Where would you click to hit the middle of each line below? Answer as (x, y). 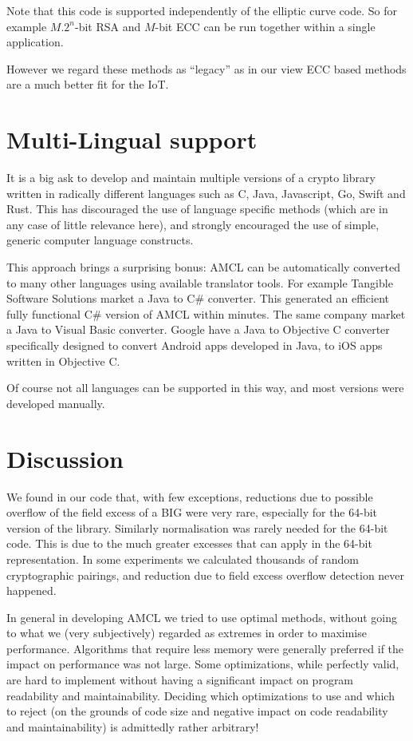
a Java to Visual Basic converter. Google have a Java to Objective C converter (198, 329)
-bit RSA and (108, 26)
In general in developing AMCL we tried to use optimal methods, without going (202, 617)
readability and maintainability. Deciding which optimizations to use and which (201, 695)
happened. (31, 590)
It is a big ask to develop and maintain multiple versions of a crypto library (191, 178)
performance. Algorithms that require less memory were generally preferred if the (205, 648)
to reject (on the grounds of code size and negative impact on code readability (197, 711)
